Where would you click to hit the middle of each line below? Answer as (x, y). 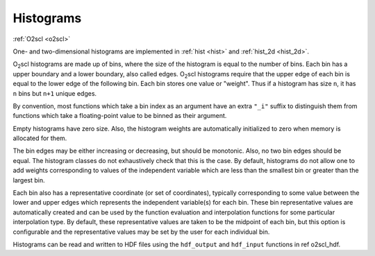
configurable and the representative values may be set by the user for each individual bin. (141, 232)
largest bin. (29, 180)
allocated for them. (40, 138)
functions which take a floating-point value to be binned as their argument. (120, 116)
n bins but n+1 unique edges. (55, 93)
